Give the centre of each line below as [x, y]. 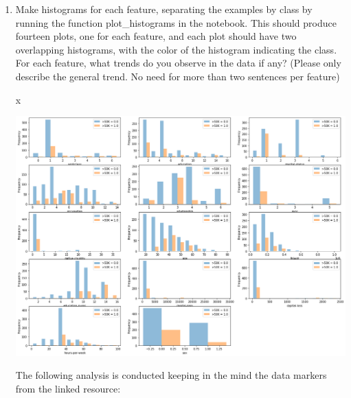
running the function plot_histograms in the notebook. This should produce [176, 22]
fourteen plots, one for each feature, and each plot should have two [156, 36]
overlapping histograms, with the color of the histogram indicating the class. [176, 49]
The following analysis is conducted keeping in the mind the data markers [171, 375]
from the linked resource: [68, 388]
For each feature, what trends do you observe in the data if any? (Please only [178, 63]
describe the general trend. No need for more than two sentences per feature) [178, 76]
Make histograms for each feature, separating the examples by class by [164, 9]
